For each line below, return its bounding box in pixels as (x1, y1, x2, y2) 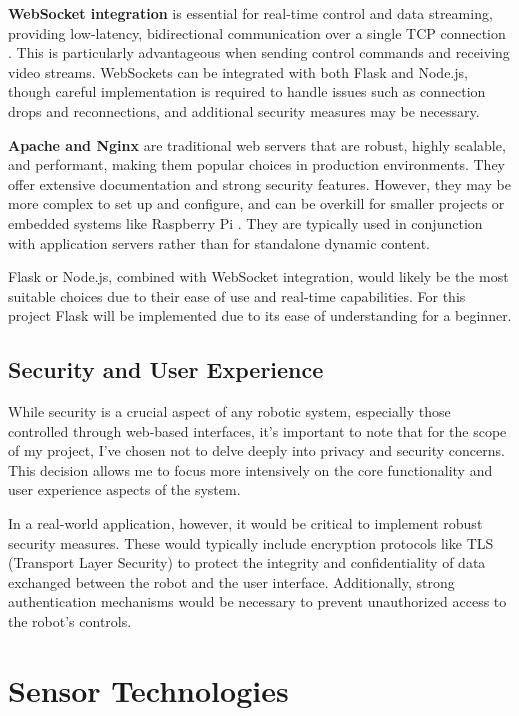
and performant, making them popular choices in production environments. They (8, 154, 506, 175)
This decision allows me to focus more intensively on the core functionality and (8, 459, 493, 480)
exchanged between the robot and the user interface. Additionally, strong (8, 571, 455, 592)
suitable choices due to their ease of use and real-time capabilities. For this (8, 285, 466, 306)
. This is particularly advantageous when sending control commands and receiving (8, 42, 510, 63)
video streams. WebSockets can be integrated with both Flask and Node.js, (8, 61, 468, 82)
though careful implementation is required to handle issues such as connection (8, 81, 486, 102)
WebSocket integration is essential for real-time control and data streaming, (8, 3, 493, 23)
